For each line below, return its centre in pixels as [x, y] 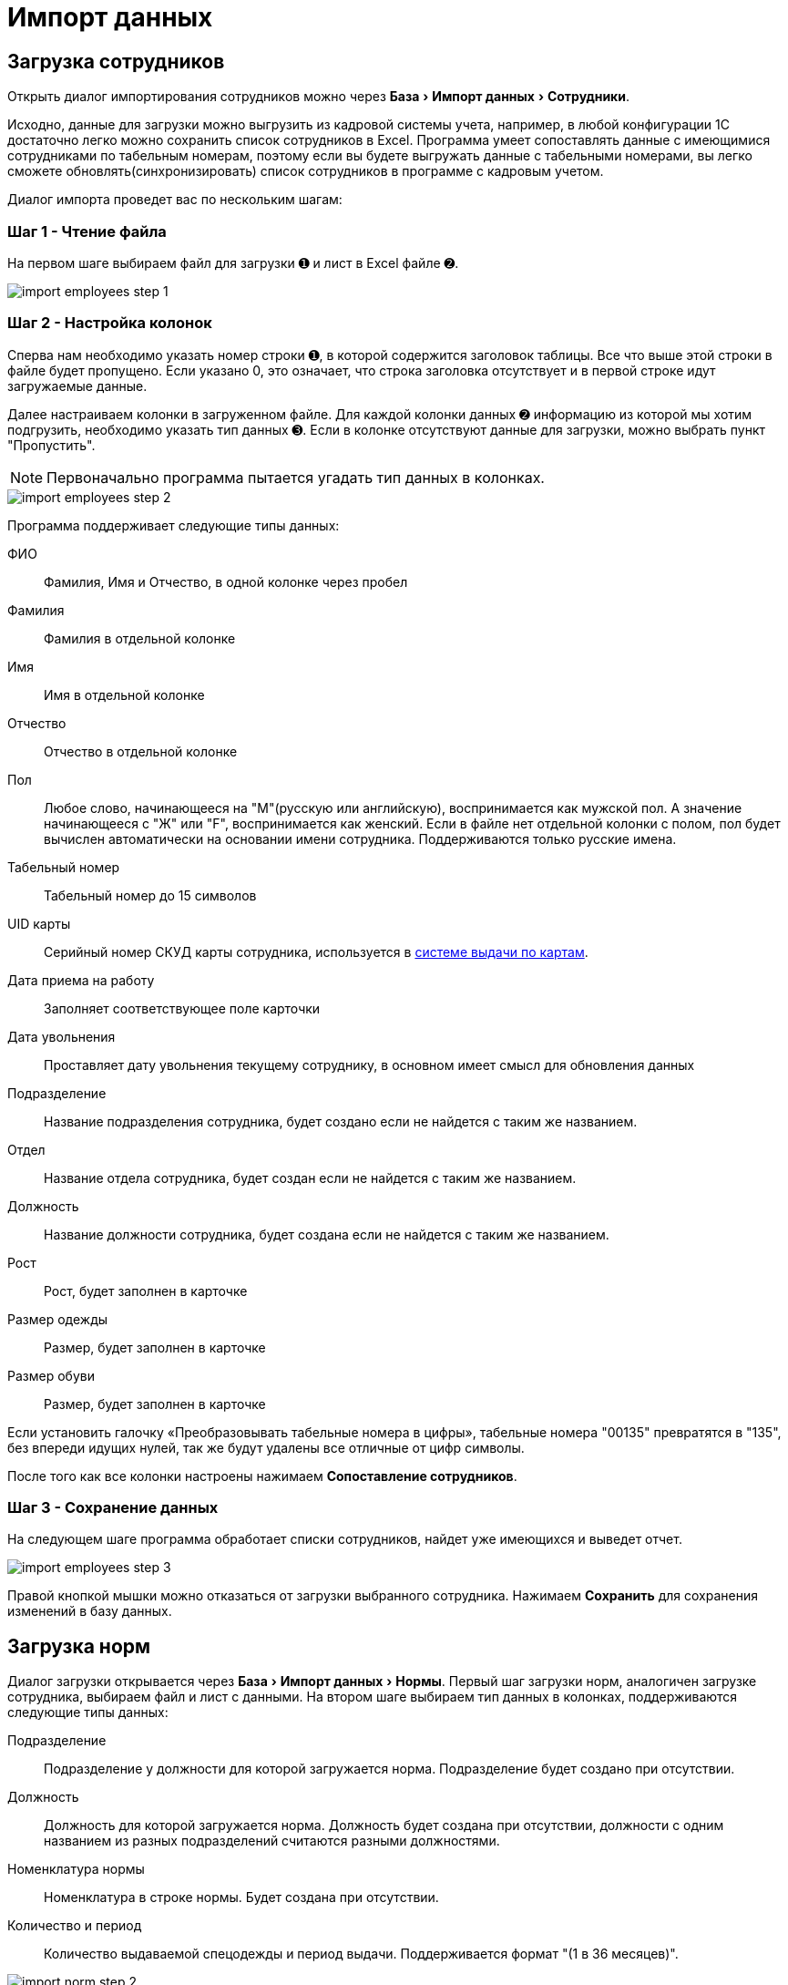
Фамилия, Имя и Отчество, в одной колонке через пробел [226, 581]
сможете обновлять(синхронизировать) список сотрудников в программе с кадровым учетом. [306, 171]
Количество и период [75, 1926]
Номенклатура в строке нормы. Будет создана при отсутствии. [241, 1898]
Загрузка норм [79, 1646]
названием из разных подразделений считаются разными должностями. [272, 1841]
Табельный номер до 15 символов [150, 895]
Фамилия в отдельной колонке [140, 638]
